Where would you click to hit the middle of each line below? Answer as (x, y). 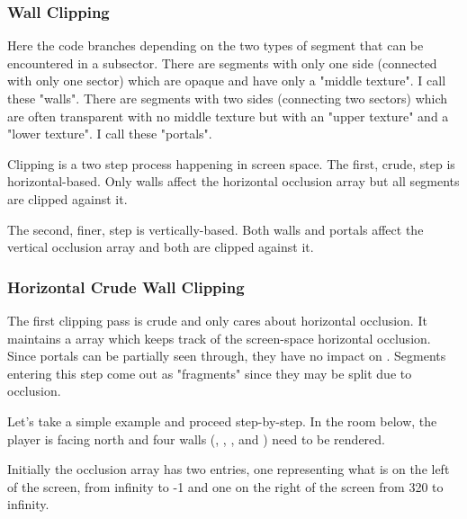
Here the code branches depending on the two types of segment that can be (216, 45)
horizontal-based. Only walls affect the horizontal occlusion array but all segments (233, 181)
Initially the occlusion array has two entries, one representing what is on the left (229, 469)
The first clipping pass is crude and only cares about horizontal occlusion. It (217, 320)
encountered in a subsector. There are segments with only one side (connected (222, 63)
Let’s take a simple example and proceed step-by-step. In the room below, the (222, 421)
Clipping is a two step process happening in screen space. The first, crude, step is (231, 163)
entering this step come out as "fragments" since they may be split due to (210, 373)
